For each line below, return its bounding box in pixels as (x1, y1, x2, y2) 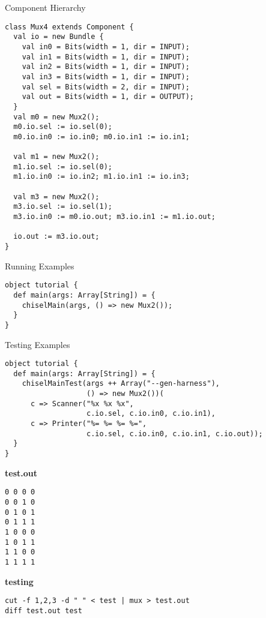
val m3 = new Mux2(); (13, 192, 100, 201)
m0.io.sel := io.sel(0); (13, 122, 112, 131)
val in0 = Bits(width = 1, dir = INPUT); (22, 42, 190, 51)
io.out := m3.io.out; (13, 232, 100, 241)
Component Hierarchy (5, 1, 86, 13)
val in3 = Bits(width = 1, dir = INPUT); (22, 72, 190, 81)
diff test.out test (5, 606, 82, 615)
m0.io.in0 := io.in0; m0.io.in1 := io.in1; (13, 132, 190, 141)
